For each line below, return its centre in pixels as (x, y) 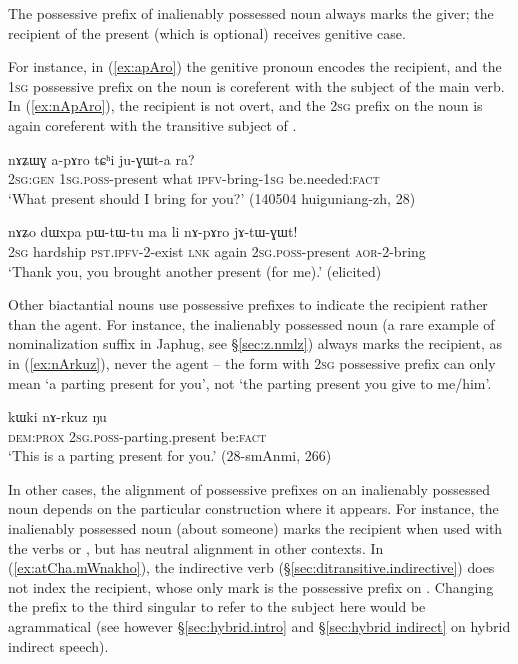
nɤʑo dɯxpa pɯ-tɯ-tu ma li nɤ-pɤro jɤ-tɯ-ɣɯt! (153, 231)
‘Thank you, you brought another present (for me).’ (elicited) (195, 270)
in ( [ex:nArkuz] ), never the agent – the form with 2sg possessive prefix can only (252, 362)
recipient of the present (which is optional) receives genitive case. (207, 32)
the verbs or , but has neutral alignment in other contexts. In (196, 547)
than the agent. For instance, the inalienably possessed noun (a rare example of (251, 323)
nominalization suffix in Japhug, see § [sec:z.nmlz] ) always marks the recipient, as (255, 343)
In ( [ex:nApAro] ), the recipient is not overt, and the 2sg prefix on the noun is (245, 105)
